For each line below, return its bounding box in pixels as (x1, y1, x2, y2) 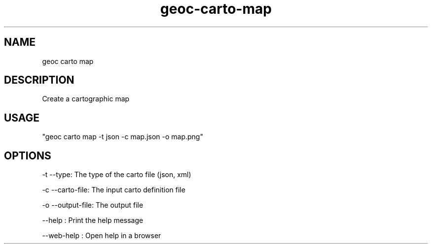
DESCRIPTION (4, 74, 74, 87)
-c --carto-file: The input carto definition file (42, 186, 185, 194)
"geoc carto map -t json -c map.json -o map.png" (42, 132, 203, 141)
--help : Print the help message (42, 216, 144, 225)
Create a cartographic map (42, 94, 130, 103)
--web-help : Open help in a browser (42, 231, 161, 240)
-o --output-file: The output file (42, 201, 144, 210)
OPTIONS (4, 149, 51, 162)
